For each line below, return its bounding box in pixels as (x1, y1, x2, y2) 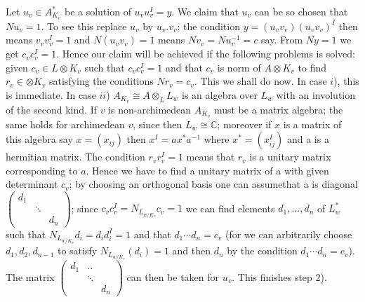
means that (186, 149, 235, 164)
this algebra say (6, 132, 73, 146)
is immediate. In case (6, 87, 96, 102)
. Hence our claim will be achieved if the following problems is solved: (56, 46, 355, 61)
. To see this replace (41, 18, 127, 33)
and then (172, 243, 211, 258)
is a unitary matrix (249, 149, 331, 164)
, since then (133, 116, 182, 131)
